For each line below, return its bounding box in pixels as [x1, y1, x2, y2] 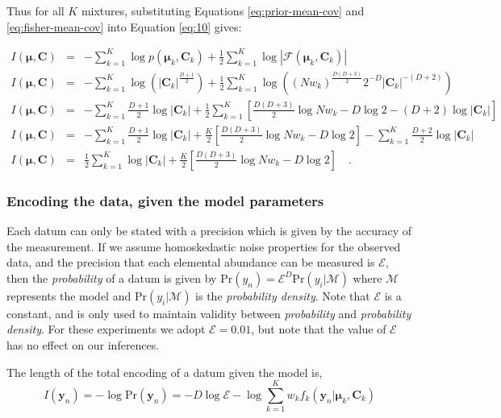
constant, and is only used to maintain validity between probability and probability [6, 304, 411, 321]
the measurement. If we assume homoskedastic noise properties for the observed [6, 238, 401, 255]
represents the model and [6, 287, 132, 304]
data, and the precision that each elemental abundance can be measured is [6, 254, 375, 271]
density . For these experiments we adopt [6, 321, 206, 337]
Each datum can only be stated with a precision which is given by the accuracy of [6, 222, 412, 239]
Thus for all [6, 2, 65, 19]
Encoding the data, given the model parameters [6, 190, 324, 210]
